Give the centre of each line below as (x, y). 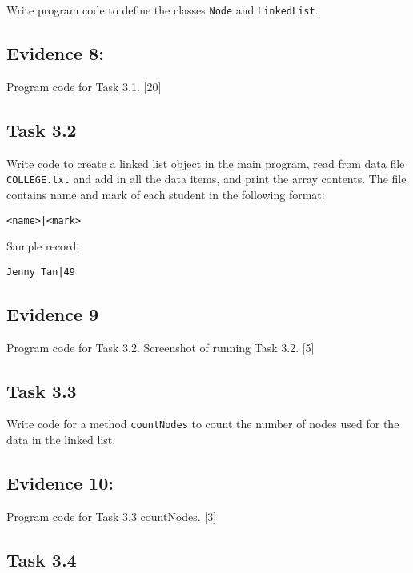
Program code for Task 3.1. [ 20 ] (84, 86)
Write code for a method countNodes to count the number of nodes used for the (203, 424)
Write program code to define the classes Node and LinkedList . (162, 10)
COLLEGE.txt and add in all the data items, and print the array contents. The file (206, 179)
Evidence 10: (60, 483)
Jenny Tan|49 (41, 272)
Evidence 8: (55, 53)
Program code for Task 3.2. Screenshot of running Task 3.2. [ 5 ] (160, 347)
